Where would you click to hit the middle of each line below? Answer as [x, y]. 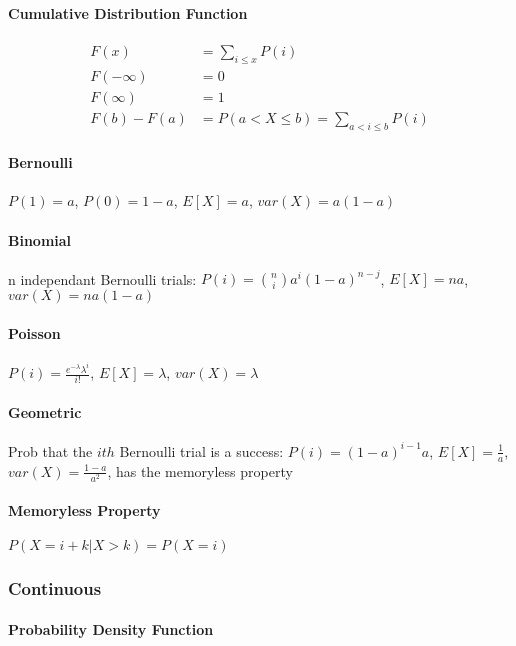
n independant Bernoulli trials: [102, 278]
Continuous [55, 588]
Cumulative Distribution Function [128, 12]
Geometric [45, 411]
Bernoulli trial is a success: [201, 450]
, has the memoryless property [200, 470]
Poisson [34, 332]
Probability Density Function [111, 628]
